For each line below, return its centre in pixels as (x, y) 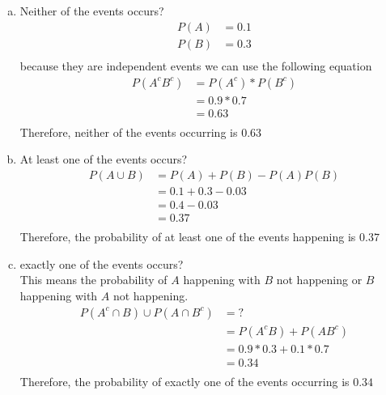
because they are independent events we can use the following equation (196, 66)
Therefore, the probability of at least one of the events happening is (188, 237)
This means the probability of (93, 280)
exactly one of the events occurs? (102, 263)
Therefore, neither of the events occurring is (129, 132)
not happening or (319, 280)
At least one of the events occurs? (104, 159)
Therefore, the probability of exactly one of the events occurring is (185, 381)
